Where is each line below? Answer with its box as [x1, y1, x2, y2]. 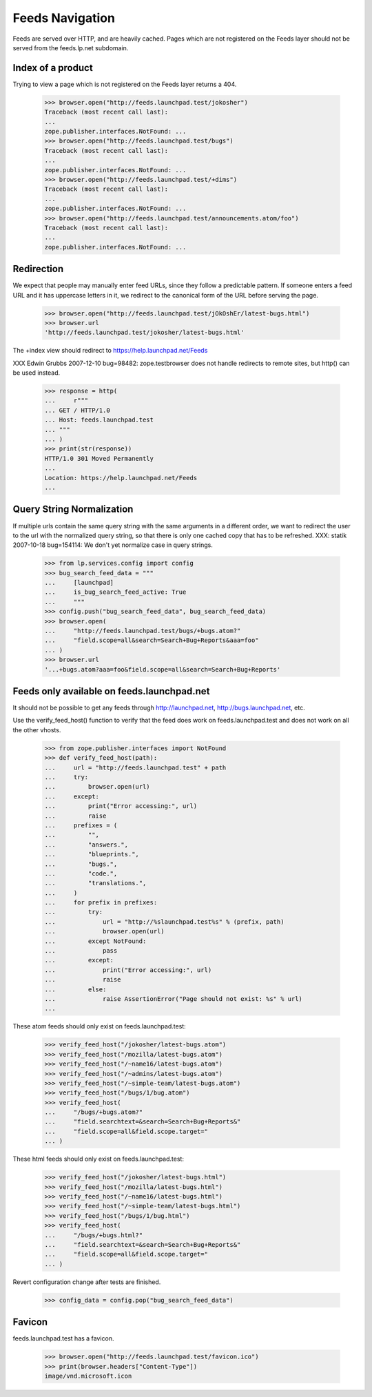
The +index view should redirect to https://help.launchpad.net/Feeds [12, 346, 208, 355]
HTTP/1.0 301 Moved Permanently [44, 455, 154, 462]
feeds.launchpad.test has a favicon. [12, 1334, 114, 1343]
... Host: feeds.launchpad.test [44, 416, 154, 424]
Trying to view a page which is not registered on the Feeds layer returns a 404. [12, 80, 237, 88]
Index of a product [12, 62, 93, 74]
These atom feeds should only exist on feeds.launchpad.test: [12, 1022, 186, 1031]
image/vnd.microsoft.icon [44, 1372, 132, 1380]
